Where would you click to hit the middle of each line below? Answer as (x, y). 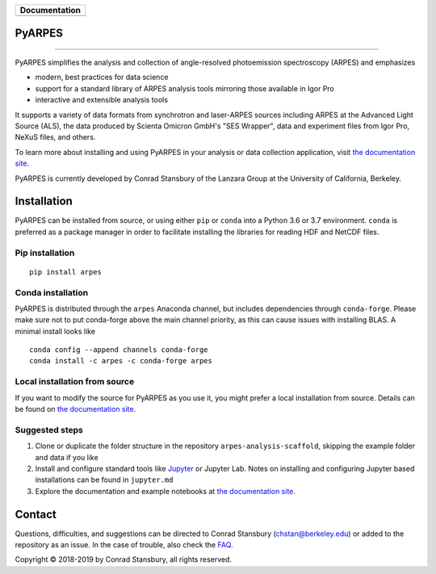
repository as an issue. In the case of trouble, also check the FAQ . (124, 545)
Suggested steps (49, 429)
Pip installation (45, 253)
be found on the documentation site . (75, 409)
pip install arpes (66, 272)
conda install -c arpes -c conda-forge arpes (121, 361)
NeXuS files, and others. (55, 137)
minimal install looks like (55, 331)
